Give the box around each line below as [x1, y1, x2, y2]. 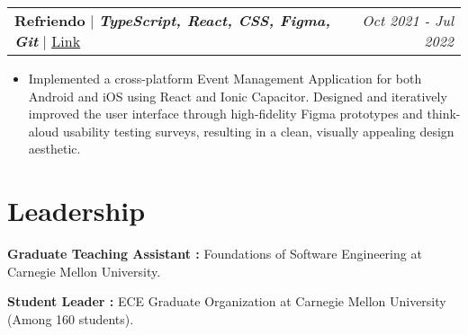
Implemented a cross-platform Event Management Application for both [28, 69, 422, 87]
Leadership [7, 192, 146, 229]
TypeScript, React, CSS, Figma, [98, 10, 330, 31]
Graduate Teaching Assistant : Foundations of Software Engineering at [7, 244, 422, 263]
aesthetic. [28, 139, 81, 158]
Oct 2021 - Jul [362, 10, 454, 31]
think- [427, 104, 461, 123]
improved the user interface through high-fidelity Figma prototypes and [28, 104, 423, 123]
